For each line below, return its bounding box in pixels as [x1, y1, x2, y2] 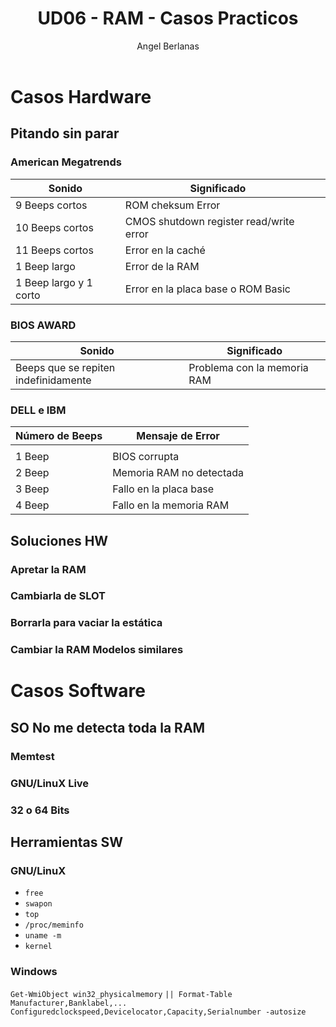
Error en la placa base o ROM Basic [124, 282, 291, 296]
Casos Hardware [10, 85, 152, 108]
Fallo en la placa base [112, 482, 214, 496]
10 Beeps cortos [15, 220, 94, 234]
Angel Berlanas [136, 40, 200, 52]
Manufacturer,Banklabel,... [10, 998, 128, 1008]
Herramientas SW [10, 834, 124, 851]
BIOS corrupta [112, 450, 180, 464]
